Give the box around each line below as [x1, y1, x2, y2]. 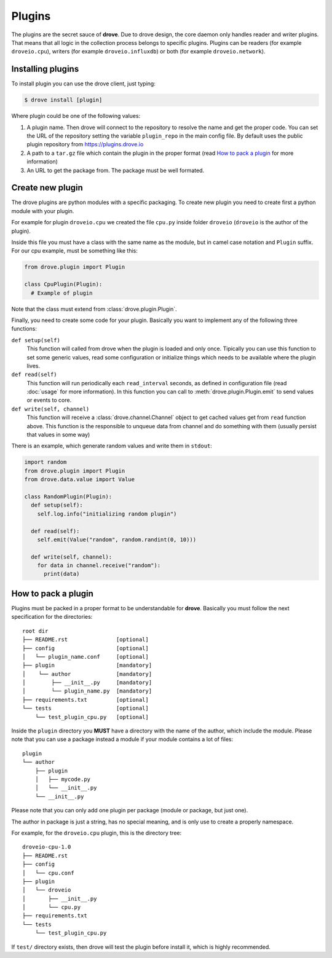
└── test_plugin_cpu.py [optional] [34, 713, 149, 720]
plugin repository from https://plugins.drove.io [26, 141, 144, 148]
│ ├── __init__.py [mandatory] [22, 679, 152, 686]
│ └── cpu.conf [22, 870, 74, 876]
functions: [11, 325, 37, 332]
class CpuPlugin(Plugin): [24, 281, 103, 288]
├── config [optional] [22, 645, 149, 651]
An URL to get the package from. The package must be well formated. [26, 167, 205, 174]
